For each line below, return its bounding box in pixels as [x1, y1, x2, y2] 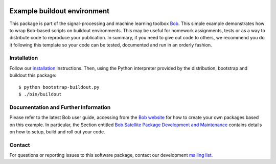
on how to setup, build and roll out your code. [9, 128, 105, 135]
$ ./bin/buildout [18, 91, 62, 97]
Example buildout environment [9, 7, 110, 15]
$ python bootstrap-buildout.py [18, 84, 100, 90]
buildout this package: [9, 72, 56, 79]
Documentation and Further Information [9, 104, 111, 111]
